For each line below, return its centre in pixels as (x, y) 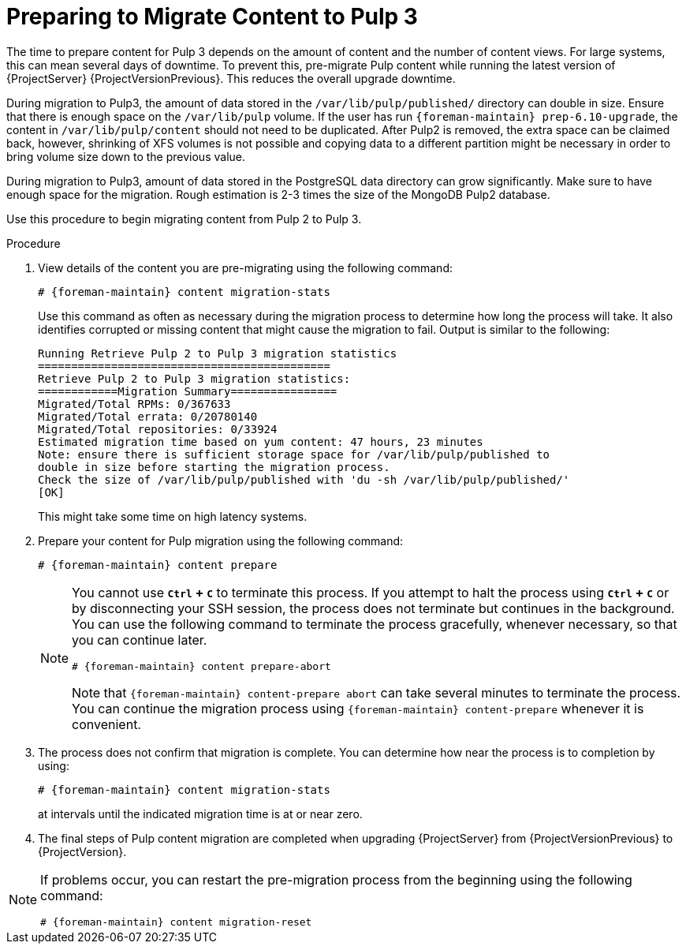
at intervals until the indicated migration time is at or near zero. (200, 813)
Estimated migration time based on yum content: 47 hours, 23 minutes (261, 441)
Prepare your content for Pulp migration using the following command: (221, 540)
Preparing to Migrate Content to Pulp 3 (212, 17)
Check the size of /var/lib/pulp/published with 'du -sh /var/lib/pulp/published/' (304, 479)
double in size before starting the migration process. (214, 467)
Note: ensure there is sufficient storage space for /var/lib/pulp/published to (294, 454)
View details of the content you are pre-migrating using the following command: (245, 267)
